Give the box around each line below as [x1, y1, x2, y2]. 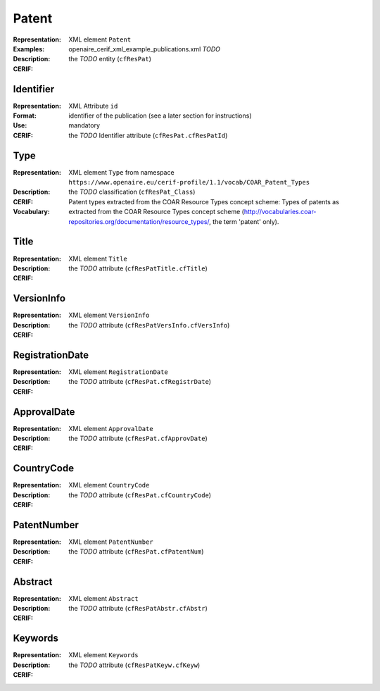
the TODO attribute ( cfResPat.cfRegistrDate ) [68, 378, 211, 386]
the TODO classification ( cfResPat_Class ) [68, 187, 196, 197]
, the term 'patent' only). [208, 217, 279, 225]
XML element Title [68, 254, 128, 263]
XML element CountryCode [68, 481, 150, 490]
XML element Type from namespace [68, 168, 175, 176]
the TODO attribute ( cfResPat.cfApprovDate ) [68, 434, 208, 443]
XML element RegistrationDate [68, 367, 168, 376]
